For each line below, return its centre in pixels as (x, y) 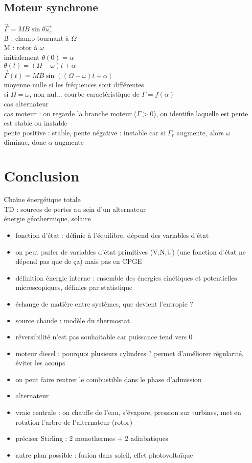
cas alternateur (26, 104)
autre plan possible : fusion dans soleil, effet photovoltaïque (104, 454)
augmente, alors (200, 132)
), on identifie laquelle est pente (201, 113)
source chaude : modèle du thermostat (73, 320)
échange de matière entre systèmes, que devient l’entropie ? (104, 303)
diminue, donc (25, 142)
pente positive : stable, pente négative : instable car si (85, 132)
